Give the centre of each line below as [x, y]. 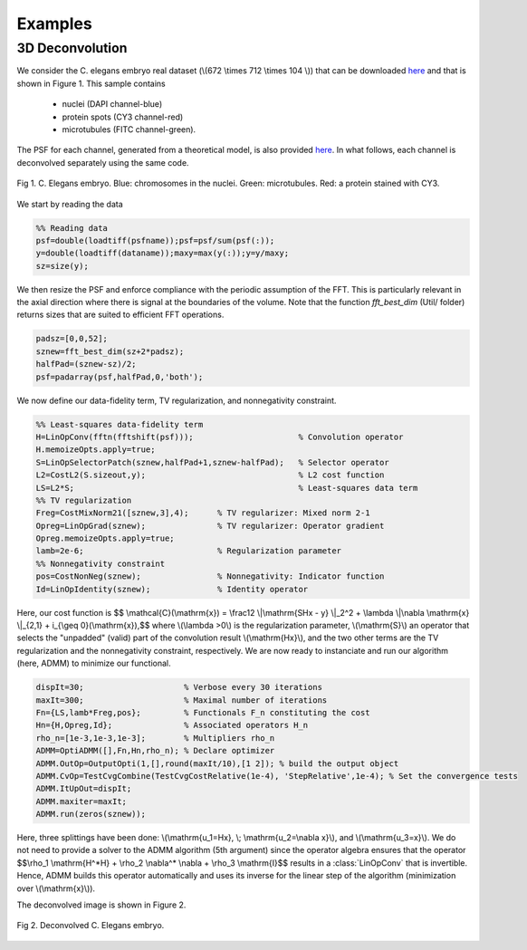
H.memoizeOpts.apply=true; [96, 450]
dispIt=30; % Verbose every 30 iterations [179, 687]
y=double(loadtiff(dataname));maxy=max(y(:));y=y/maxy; [163, 253]
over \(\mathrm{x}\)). [56, 888]
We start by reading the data [70, 204]
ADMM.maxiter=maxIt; [81, 801]
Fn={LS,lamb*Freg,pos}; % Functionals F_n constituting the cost [203, 712]
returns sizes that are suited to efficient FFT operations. [120, 315]
